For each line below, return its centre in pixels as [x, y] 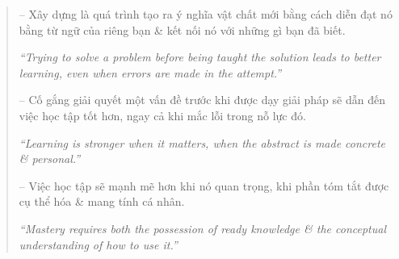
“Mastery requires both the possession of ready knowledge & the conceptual [202, 228]
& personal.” [50, 159]
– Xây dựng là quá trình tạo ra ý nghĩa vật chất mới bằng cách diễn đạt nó [206, 14]
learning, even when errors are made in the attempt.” [150, 72]
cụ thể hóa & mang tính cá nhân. [102, 201]
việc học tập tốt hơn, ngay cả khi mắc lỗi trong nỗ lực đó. [162, 115]
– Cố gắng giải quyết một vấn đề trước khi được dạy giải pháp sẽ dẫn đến [202, 100]
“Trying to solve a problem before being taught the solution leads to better [200, 57]
